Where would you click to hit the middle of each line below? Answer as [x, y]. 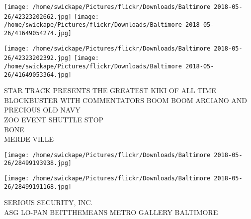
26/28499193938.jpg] [38, 163]
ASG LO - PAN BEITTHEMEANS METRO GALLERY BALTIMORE [111, 212]
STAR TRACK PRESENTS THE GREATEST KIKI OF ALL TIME [110, 90]
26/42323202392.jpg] [38, 58]
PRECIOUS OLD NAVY [42, 110]
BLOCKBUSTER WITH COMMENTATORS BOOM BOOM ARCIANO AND [126, 100]
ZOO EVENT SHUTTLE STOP [54, 120]
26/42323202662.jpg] [38, 17]
